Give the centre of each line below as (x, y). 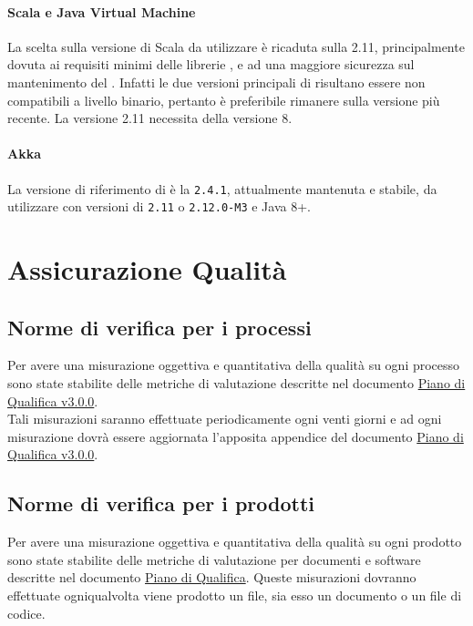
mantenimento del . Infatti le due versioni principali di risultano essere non (216, 82)
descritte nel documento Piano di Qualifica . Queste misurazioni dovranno (212, 577)
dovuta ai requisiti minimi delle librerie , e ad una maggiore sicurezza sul (211, 64)
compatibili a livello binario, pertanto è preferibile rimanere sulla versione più (224, 100)
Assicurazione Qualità (147, 269)
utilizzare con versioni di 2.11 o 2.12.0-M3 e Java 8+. (159, 206)
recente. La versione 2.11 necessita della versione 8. (150, 118)
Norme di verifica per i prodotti (161, 503)
